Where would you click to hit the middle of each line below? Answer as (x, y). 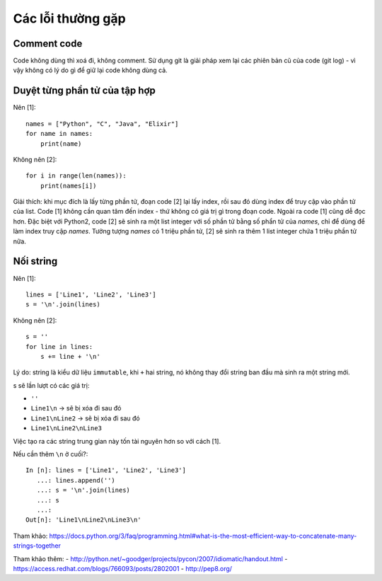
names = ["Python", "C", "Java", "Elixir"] (102, 123)
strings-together (37, 546)
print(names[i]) (68, 185)
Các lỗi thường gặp (70, 18)
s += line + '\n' (70, 356)
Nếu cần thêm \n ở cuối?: (51, 454)
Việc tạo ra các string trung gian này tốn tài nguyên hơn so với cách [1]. (117, 441)
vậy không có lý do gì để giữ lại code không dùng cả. (90, 70)
